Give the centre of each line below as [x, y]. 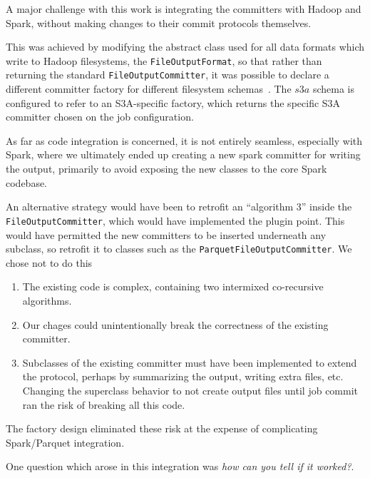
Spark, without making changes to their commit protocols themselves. [159, 22]
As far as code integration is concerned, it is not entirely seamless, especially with [184, 140]
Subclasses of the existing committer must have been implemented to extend [190, 362]
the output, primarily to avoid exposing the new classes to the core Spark [166, 169]
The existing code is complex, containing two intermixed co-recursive [173, 286]
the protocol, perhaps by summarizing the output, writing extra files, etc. [183, 376]
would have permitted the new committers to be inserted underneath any [166, 234]
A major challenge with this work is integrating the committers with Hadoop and [184, 9]
